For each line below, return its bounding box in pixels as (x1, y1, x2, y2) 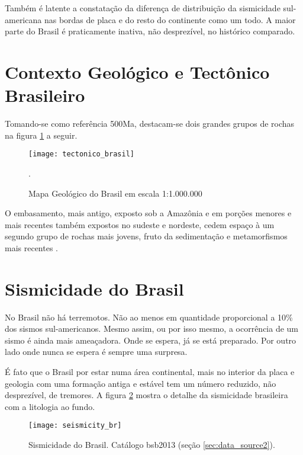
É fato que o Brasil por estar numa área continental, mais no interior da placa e (5, 366, 295, 377)
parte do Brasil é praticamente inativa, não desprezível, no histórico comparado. (5, 25, 295, 37)
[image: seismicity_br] (28, 421, 122, 430)
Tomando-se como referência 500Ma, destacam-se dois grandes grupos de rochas (5, 117, 295, 130)
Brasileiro (5, 83, 85, 107)
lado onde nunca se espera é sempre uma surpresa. (5, 345, 188, 358)
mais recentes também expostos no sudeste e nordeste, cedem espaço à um (5, 218, 275, 230)
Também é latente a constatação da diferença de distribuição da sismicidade (5, 2, 281, 14)
